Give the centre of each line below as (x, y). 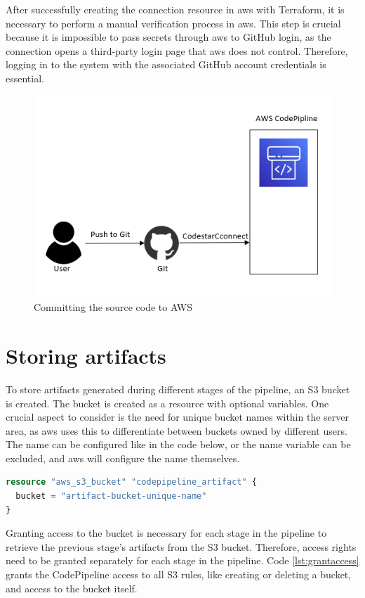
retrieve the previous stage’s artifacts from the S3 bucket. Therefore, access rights (181, 546)
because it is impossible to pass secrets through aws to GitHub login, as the (168, 37)
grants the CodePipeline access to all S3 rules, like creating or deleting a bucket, (179, 574)
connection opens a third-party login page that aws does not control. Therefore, (177, 50)
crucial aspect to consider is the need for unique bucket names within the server (177, 417)
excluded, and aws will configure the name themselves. (123, 458)
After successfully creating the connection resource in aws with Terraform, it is (175, 9)
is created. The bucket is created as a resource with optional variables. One (167, 403)
